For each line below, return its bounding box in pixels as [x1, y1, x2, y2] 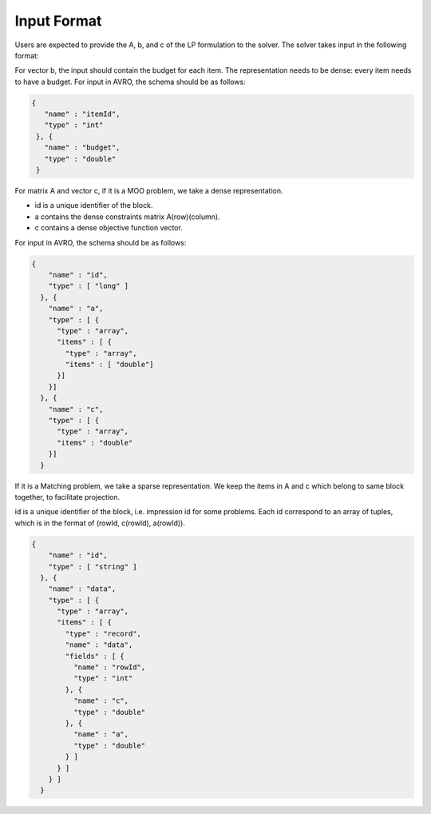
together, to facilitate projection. [14, 492, 121, 501]
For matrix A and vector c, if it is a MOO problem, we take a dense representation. [14, 186, 283, 196]
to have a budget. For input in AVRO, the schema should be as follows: [14, 77, 247, 86]
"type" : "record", [65, 628, 141, 638]
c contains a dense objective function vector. [34, 223, 183, 233]
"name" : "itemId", [44, 110, 121, 119]
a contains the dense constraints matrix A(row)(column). [34, 212, 220, 221]
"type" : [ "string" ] [48, 562, 137, 571]
